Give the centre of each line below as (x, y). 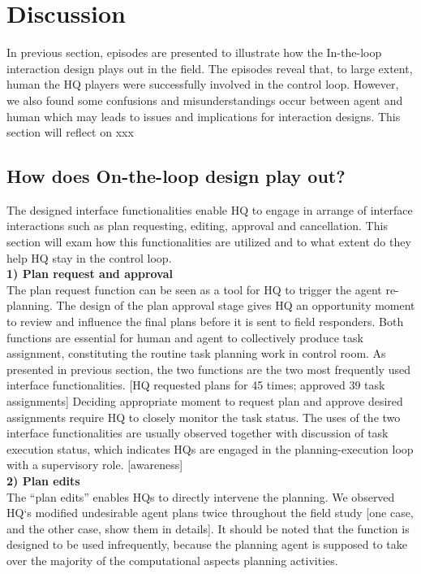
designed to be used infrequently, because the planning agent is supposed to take (207, 544)
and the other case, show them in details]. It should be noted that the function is (208, 528)
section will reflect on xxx (70, 132)
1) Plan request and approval (90, 274)
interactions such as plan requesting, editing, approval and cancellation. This (197, 226)
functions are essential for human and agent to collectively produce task (185, 337)
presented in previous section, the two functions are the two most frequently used (208, 369)
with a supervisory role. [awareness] (95, 465)
